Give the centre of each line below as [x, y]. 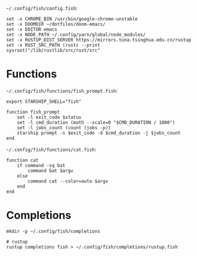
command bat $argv [51, 170]
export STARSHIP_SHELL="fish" [44, 101]
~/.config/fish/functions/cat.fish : [51, 149]
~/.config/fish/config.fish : [42, 8]
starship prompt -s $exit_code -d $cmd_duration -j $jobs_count [99, 133]
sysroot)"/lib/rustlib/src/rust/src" [53, 50]
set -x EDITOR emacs [32, 29]
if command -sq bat [41, 165]
